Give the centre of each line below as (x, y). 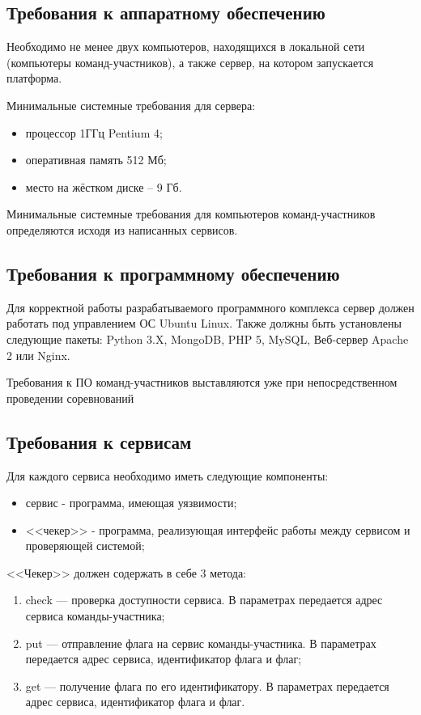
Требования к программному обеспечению (173, 273)
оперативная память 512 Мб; (96, 160)
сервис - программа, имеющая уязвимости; (131, 503)
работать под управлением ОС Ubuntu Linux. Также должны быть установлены (204, 323)
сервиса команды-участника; (95, 616)
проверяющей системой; (85, 546)
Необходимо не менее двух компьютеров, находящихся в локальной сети (186, 47)
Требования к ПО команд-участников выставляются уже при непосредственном (202, 382)
